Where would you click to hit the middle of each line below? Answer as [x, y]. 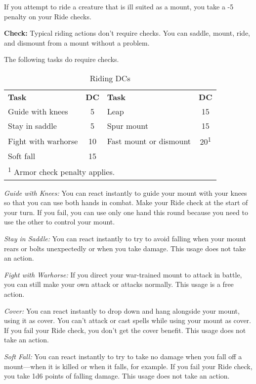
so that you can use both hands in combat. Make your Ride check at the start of [126, 202]
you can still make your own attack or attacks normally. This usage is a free [119, 284]
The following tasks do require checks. [62, 59]
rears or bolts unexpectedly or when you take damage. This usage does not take [125, 248]
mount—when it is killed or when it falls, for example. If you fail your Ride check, [128, 366]
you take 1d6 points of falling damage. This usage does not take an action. [117, 376]
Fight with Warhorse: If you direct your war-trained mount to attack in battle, [123, 274]
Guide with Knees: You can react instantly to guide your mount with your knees [126, 192]
